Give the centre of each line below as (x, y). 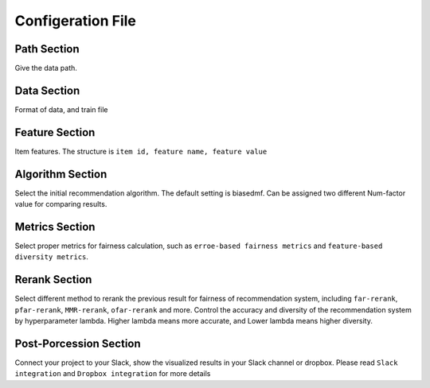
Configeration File (76, 21)
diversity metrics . (52, 257)
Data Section (47, 90)
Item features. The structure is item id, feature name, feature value (141, 151)
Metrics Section (55, 227)
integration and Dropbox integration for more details (113, 374)
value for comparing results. (61, 204)
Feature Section (55, 132)
